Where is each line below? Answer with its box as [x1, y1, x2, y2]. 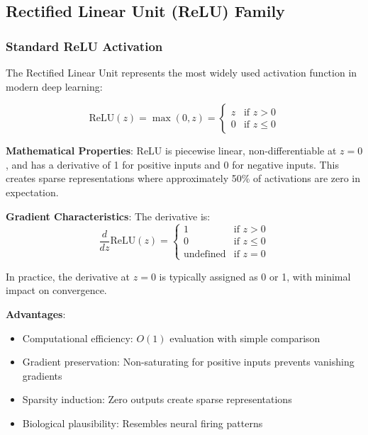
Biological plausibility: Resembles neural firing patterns [22, 415, 263, 430]
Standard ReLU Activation [6, 37, 163, 55]
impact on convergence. [6, 283, 107, 298]
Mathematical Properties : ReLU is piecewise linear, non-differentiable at [6, 143, 337, 158]
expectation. [6, 184, 59, 199]
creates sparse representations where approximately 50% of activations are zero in [6, 171, 361, 186]
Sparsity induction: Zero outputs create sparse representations [22, 392, 292, 407]
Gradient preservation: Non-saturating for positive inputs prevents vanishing [22, 354, 355, 369]
